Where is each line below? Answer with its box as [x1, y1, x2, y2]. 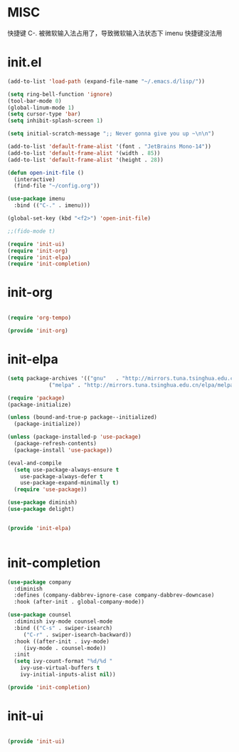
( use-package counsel [7, 611, 72, 619]
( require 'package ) [7, 394, 65, 402]
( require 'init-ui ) [7, 240, 65, 248]
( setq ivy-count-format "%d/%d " [14, 658, 113, 665]
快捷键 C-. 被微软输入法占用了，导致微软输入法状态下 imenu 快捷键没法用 [7, 29, 223, 37]
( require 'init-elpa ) [7, 254, 72, 261]
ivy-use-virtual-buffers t [20, 664, 100, 671]
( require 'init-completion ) [7, 260, 91, 268]
